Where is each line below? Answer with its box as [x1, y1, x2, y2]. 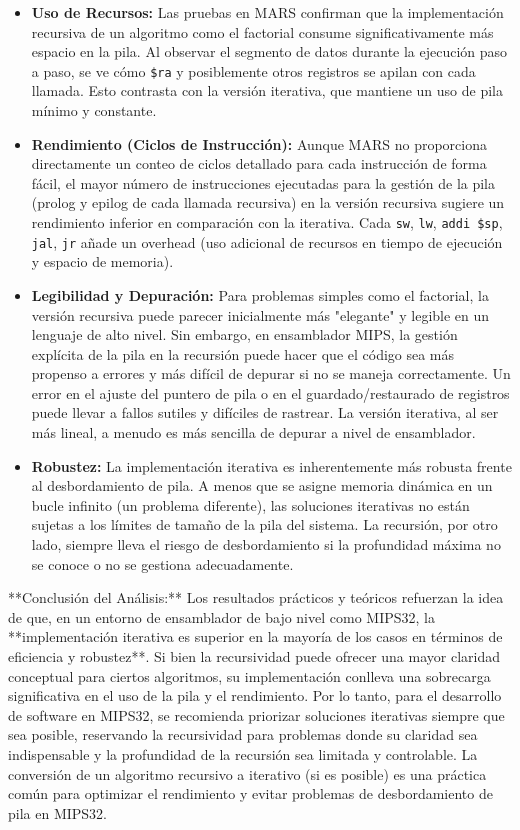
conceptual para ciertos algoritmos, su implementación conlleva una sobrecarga [8, 665, 491, 686]
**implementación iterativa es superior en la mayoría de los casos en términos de [8, 626, 503, 647]
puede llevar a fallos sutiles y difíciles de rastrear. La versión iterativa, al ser [31, 402, 499, 423]
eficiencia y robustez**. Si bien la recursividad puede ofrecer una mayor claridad [8, 646, 500, 666]
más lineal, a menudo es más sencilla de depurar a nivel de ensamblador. [31, 422, 476, 443]
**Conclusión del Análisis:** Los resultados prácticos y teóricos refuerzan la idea [8, 587, 504, 608]
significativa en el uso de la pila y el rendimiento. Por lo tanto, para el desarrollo [8, 685, 502, 706]
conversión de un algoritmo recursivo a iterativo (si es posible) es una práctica [8, 763, 487, 784]
